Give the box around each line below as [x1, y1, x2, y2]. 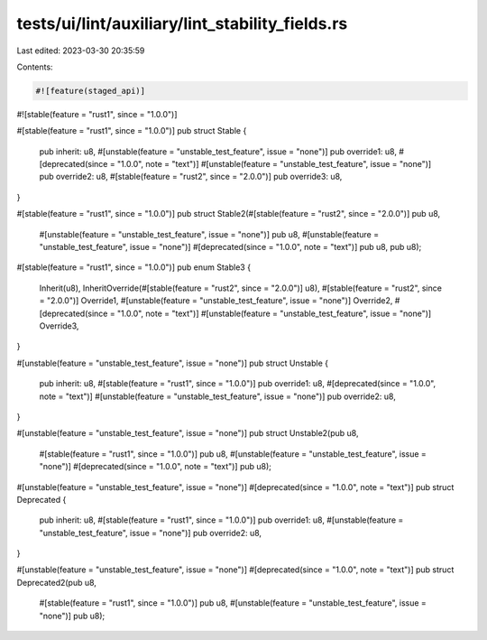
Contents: [16, 61, 53, 72]
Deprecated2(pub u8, [16, 577, 96, 588]
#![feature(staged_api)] [35, 86, 146, 96]
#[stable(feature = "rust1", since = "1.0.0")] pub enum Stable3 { [16, 262, 252, 273]
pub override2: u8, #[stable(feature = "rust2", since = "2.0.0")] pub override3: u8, [39, 172, 343, 182]
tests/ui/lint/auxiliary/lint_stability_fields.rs [16, 14, 348, 33]
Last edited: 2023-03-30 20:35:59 [16, 45, 145, 56]
